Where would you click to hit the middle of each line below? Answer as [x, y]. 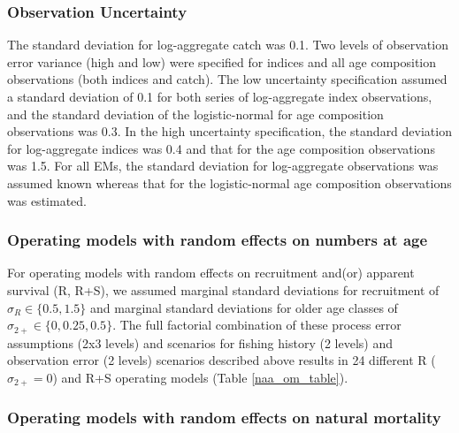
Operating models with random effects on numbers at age [218, 240]
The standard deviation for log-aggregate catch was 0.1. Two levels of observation [228, 45]
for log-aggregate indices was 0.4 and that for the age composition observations [221, 148]
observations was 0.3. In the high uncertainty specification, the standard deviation [229, 131]
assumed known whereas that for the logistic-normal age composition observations [229, 182]
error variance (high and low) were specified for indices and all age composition [222, 61]
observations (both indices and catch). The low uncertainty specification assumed [227, 79]
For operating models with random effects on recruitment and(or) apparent [211, 273]
